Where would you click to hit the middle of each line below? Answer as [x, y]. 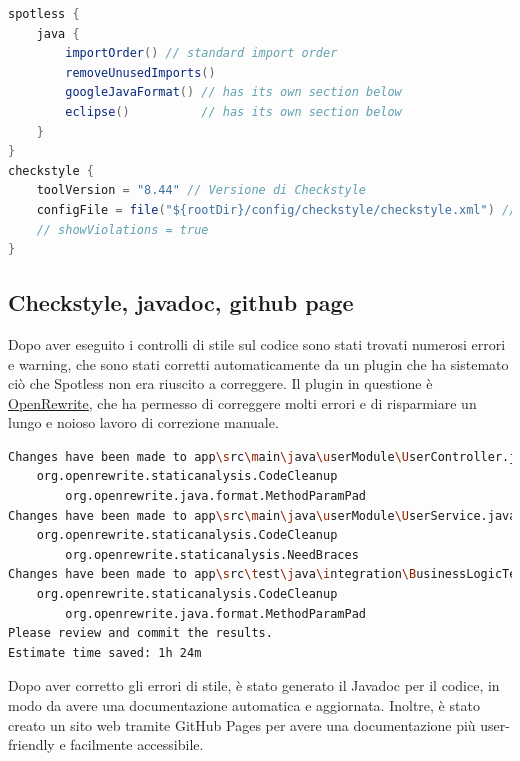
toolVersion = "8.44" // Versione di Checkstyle [201, 190]
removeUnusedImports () [140, 72]
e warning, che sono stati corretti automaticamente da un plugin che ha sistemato [258, 363]
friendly [31, 744]
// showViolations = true [122, 229]
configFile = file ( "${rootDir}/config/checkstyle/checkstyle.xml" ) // [276, 209]
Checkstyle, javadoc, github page [181, 302]
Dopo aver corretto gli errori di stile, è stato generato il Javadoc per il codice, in [254, 685]
